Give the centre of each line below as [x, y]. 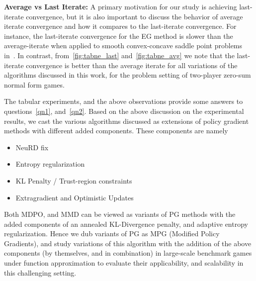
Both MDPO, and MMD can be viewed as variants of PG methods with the [120, 214]
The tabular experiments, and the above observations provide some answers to [124, 101]
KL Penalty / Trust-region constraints [74, 180]
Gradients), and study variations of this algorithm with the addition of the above [128, 243]
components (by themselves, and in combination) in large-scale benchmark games [128, 253]
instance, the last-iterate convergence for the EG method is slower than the [119, 36]
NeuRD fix [32, 147]
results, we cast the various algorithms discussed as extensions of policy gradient [127, 121]
